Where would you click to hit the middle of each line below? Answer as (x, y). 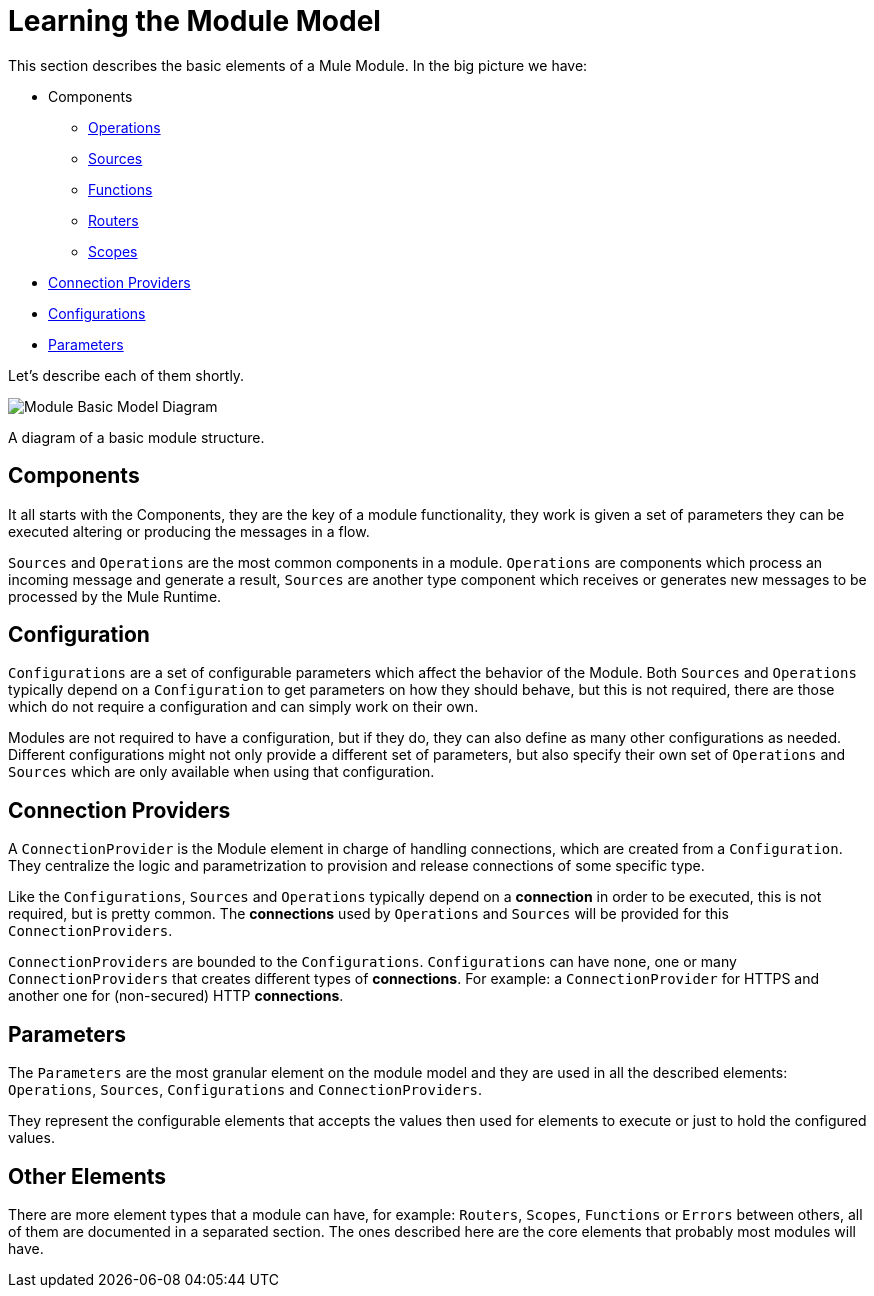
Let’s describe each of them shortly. (126, 375)
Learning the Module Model (194, 21)
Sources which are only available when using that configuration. (221, 772)
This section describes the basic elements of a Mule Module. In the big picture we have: (298, 65)
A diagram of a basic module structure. (136, 437)
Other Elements (87, 1176)
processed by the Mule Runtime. (115, 596)
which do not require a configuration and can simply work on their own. (243, 707)
